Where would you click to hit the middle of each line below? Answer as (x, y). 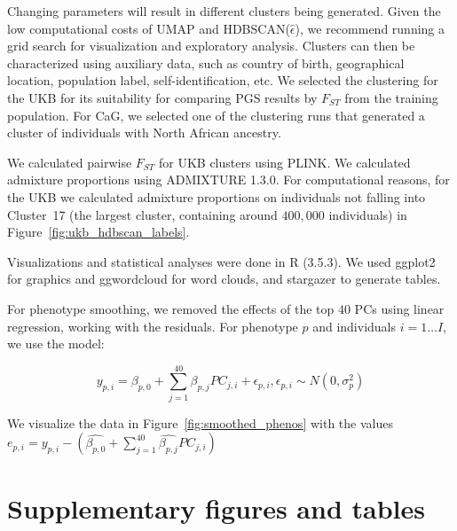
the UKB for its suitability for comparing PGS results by (162, 97)
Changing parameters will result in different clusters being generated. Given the (224, 11)
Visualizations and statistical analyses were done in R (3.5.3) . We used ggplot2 (221, 261)
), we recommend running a (370, 28)
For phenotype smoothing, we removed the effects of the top (171, 308)
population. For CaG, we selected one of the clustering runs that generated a (216, 115)
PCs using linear (399, 308)
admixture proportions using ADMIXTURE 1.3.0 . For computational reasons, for (228, 180)
